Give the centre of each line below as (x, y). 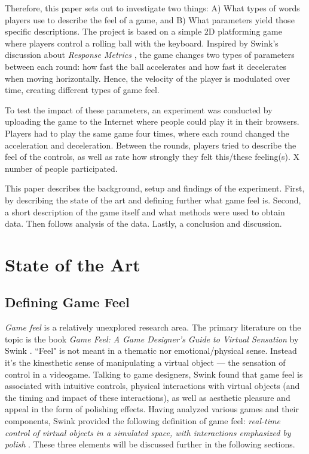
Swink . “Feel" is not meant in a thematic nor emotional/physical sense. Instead (151, 350)
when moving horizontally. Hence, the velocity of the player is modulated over (148, 78)
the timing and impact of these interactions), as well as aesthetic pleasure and (148, 397)
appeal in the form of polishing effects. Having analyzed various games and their (152, 409)
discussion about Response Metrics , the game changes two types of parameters (150, 55)
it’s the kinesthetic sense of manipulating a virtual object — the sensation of (145, 362)
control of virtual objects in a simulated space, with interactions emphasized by (148, 432)
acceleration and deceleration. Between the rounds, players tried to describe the (151, 145)
